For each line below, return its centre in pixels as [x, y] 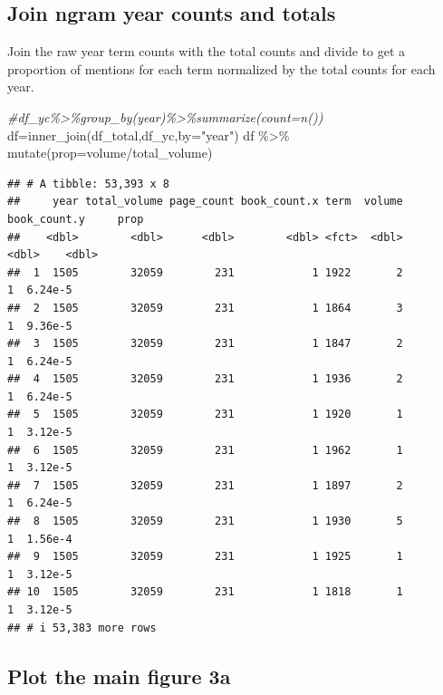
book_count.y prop [76, 219]
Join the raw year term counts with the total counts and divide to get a [207, 51]
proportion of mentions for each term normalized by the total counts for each [221, 68]
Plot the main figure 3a [119, 676]
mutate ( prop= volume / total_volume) [110, 153]
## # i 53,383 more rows [82, 627]
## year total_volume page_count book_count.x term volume [205, 202]
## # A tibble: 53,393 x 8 [88, 183]
